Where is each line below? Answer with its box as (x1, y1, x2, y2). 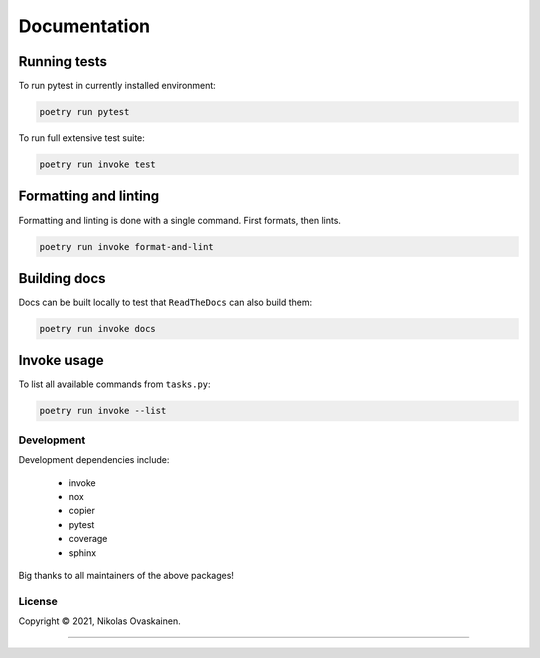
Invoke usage (18, 352, 104, 369)
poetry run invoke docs (39, 323, 157, 334)
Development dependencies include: (18, 454, 170, 466)
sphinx (68, 546, 97, 559)
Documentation (18, 15, 151, 37)
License (18, 594, 59, 608)
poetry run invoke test (39, 159, 157, 170)
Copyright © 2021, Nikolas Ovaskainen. (18, 615, 181, 627)
